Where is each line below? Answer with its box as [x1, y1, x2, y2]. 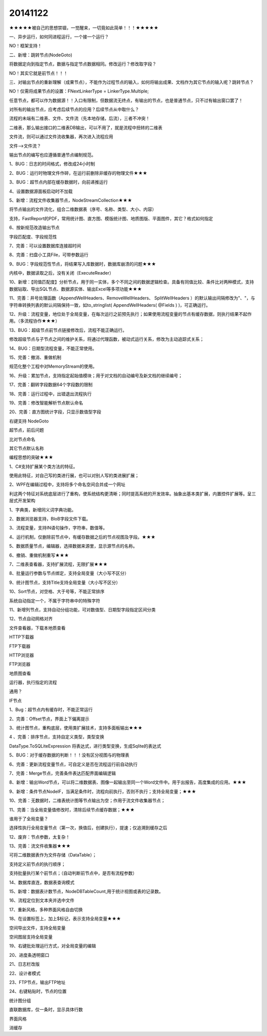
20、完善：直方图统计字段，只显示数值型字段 [9, 409, 101, 415]
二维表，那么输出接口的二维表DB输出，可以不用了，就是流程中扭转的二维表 [9, 124, 163, 131]
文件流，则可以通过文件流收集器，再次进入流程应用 [9, 134, 113, 140]
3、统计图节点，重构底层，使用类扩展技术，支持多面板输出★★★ [9, 725, 143, 731]
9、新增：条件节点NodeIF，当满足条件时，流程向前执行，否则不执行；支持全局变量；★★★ [9, 788, 196, 794]
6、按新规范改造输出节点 [9, 225, 60, 231]
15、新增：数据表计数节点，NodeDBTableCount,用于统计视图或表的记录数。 [9, 889, 163, 895]
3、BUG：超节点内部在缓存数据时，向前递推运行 [9, 179, 108, 185]
